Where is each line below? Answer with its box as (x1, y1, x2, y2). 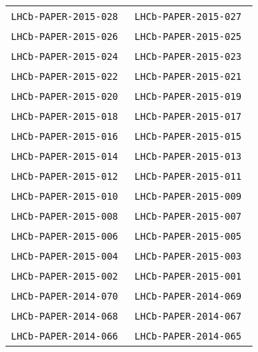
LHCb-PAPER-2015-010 (11, 191, 118, 202)
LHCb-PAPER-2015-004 (11, 251, 118, 262)
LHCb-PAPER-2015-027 (134, 11, 242, 22)
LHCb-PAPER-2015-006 (11, 231, 118, 242)
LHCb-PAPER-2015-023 (134, 51, 242, 62)
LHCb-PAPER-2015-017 (134, 111, 242, 122)
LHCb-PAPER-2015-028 (11, 11, 118, 22)
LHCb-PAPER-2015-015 (134, 131, 242, 142)
